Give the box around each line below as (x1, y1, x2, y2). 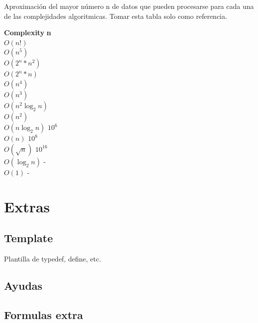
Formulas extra (4, 307, 83, 322)
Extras (4, 196, 50, 216)
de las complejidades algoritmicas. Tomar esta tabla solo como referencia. (4, 10, 227, 21)
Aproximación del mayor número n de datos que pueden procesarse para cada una (4, 1, 254, 11)
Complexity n (4, 27, 51, 38)
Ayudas (4, 278, 43, 293)
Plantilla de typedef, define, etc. (4, 254, 101, 264)
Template (4, 230, 53, 246)
